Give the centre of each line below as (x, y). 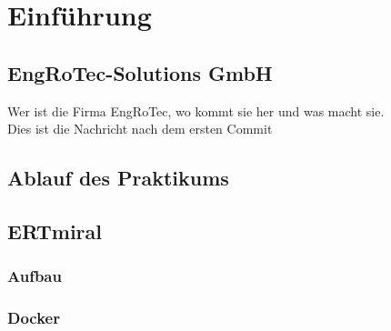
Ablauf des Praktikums (118, 178)
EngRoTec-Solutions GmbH (140, 72)
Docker (34, 318)
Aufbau (35, 276)
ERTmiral (55, 231)
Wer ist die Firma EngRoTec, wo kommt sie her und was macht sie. (196, 110)
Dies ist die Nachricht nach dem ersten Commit (140, 129)
